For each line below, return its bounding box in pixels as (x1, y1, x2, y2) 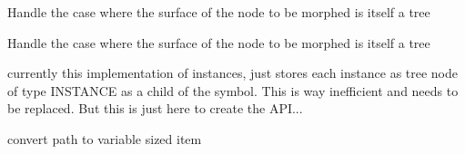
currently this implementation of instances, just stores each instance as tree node (7, 63, 459, 82)
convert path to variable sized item (7, 129, 202, 148)
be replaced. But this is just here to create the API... (7, 99, 303, 118)
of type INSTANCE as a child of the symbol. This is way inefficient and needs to (7, 81, 459, 100)
